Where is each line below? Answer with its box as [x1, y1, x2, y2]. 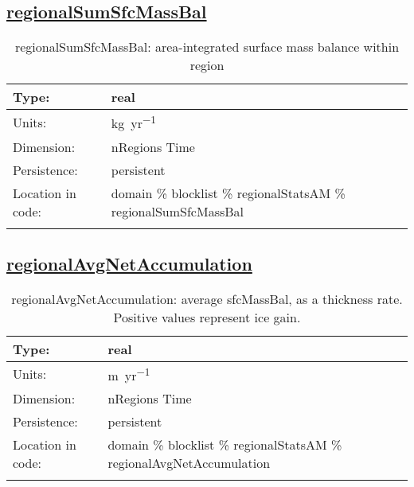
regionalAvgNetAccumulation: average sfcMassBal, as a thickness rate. [11, 289, 403, 308]
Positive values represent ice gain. [113, 307, 301, 326]
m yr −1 [107, 363, 150, 385]
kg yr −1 [111, 111, 156, 133]
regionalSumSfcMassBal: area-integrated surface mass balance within [14, 37, 400, 56]
